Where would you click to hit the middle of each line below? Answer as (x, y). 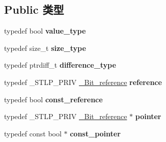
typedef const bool (33, 133)
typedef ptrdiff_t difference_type (60, 65)
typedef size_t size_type (45, 48)
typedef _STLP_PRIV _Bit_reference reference (83, 82)
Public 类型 (34, 9)
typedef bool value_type (45, 31)
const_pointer (95, 133)
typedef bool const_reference (53, 99)
